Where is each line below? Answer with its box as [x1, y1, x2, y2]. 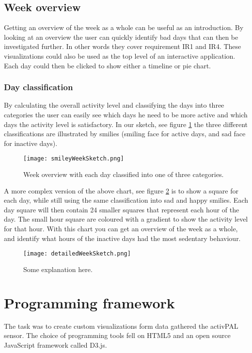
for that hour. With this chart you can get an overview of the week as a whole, [4, 223, 238, 233]
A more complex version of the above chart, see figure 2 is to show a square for [4, 185, 238, 195]
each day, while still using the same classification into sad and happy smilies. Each [4, 195, 249, 205]
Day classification [4, 81, 73, 93]
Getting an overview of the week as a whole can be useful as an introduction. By [4, 22, 244, 32]
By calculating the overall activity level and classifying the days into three [4, 100, 224, 110]
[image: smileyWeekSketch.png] [23, 155, 124, 162]
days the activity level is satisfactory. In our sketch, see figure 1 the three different [4, 119, 248, 129]
